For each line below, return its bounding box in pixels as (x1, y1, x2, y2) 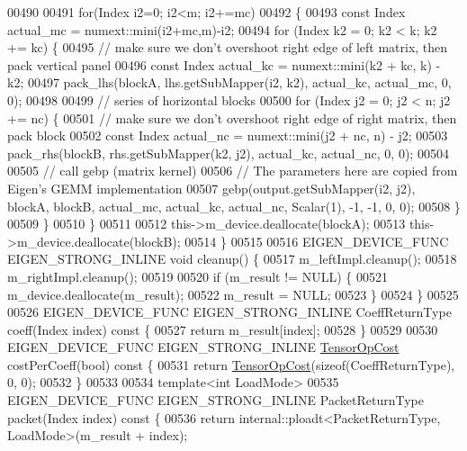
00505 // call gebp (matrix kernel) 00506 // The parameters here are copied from (7, 161, 458, 180)
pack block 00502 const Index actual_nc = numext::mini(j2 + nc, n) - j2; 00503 (7, 126, 448, 145)
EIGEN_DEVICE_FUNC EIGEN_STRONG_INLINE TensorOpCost (7, 338, 400, 356)
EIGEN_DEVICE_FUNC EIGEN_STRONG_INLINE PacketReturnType (7, 391, 424, 410)
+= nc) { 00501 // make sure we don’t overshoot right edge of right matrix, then (7, 108, 457, 127)
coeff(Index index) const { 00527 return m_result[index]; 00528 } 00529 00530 (7, 320, 438, 338)
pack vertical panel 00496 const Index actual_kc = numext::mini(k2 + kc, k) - (7, 55, 441, 74)
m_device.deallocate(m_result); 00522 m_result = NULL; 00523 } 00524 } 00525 (7, 284, 459, 303)
